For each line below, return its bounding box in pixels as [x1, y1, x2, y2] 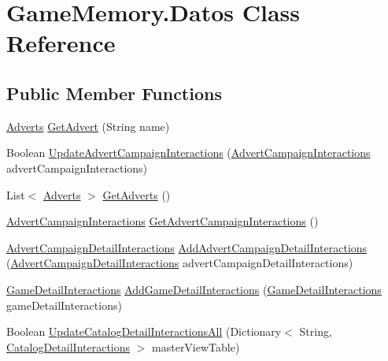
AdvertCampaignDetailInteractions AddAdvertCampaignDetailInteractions [6, 239, 368, 255]
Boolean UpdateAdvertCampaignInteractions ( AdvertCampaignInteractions [6, 144, 371, 161]
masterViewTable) [152, 338, 240, 355]
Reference [6, 27, 116, 59]
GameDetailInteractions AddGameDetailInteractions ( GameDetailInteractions [6, 281, 382, 297]
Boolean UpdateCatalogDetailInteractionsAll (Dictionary [6, 323, 282, 340]
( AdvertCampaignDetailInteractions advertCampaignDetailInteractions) [6, 255, 353, 271]
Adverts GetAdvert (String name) [6, 117, 170, 134]
